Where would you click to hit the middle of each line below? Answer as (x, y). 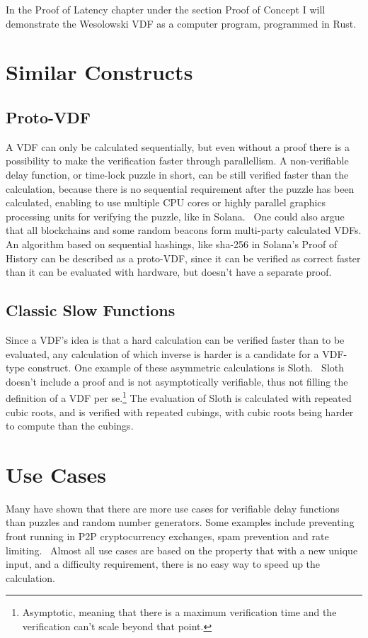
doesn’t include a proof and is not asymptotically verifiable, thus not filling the (177, 381)
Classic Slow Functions (91, 310)
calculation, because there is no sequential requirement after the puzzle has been (180, 188)
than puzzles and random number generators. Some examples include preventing (180, 522)
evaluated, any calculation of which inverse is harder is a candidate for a (162, 353)
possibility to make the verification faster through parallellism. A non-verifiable (177, 161)
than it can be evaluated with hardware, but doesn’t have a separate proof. (169, 272)
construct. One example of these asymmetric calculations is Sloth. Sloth (186, 368)
